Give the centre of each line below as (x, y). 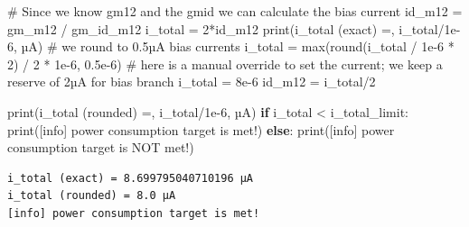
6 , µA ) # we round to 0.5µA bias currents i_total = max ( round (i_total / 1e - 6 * (231, 46)
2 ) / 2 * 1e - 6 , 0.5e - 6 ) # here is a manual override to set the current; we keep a (225, 64)
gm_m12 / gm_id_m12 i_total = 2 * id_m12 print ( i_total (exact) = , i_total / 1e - (234, 28)
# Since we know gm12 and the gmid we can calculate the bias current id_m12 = (235, 11)
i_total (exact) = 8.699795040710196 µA (131, 178)
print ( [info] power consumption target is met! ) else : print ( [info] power (201, 129)
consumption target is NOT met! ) (101, 147)
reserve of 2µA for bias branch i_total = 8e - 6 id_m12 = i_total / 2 (192, 82)
